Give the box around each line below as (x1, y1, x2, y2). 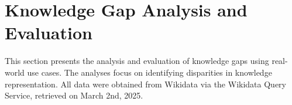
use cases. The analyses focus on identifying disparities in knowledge (27, 66, 272, 78)
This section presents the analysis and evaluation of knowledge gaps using (5, 55, 269, 67)
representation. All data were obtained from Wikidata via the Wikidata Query (5, 77, 286, 90)
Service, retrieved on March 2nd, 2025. (5, 89, 143, 101)
